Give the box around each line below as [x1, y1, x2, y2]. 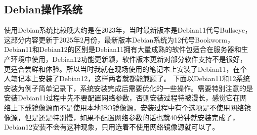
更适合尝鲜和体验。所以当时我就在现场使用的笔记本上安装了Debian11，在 [4, 63, 240, 74]
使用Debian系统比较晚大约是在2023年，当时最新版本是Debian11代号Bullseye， [4, 25, 252, 35]
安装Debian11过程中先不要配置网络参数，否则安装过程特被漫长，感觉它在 [4, 92, 240, 103]
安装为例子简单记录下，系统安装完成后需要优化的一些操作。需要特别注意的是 [4, 83, 253, 93]
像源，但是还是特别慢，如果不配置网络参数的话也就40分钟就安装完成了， [4, 112, 239, 122]
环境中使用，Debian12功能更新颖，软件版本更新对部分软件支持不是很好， [10, 53, 247, 64]
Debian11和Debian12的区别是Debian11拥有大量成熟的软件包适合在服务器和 [4, 44, 242, 54]
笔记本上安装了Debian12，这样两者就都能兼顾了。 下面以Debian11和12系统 [10, 73, 250, 84]
